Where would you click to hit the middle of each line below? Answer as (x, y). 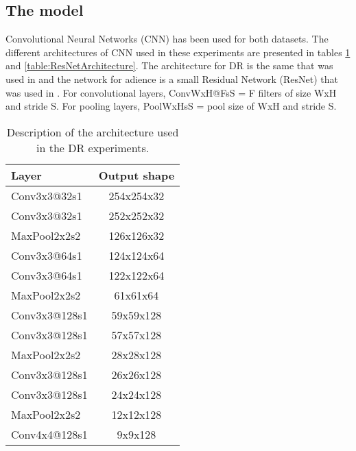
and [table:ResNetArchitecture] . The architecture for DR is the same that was (169, 65)
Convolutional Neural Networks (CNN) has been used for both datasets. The (167, 39)
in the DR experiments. (93, 147)
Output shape (137, 175)
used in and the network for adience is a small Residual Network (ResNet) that (172, 78)
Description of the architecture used (93, 132)
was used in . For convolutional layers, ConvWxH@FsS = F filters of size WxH (171, 92)
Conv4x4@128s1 (49, 434)
